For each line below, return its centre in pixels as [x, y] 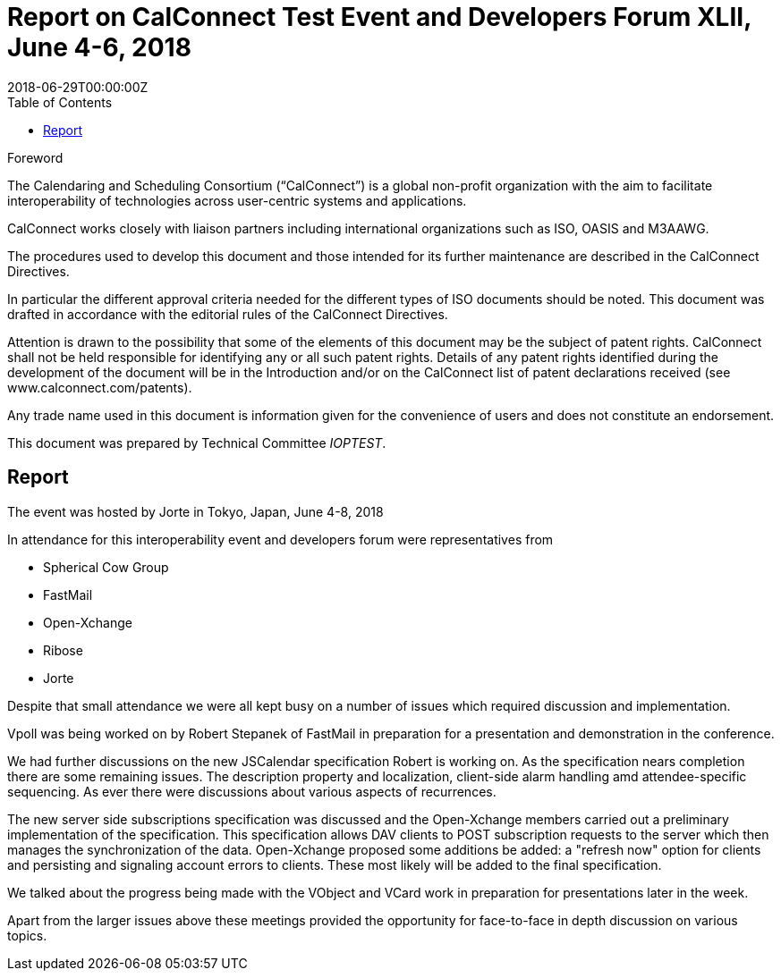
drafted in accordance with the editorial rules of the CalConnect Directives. [228, 314]
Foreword [35, 157]
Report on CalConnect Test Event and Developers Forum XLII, [379, 17]
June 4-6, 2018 [99, 47]
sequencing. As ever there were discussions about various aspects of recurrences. [252, 791]
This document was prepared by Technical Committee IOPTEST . [197, 443]
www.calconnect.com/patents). [100, 387]
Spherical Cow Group [106, 567]
